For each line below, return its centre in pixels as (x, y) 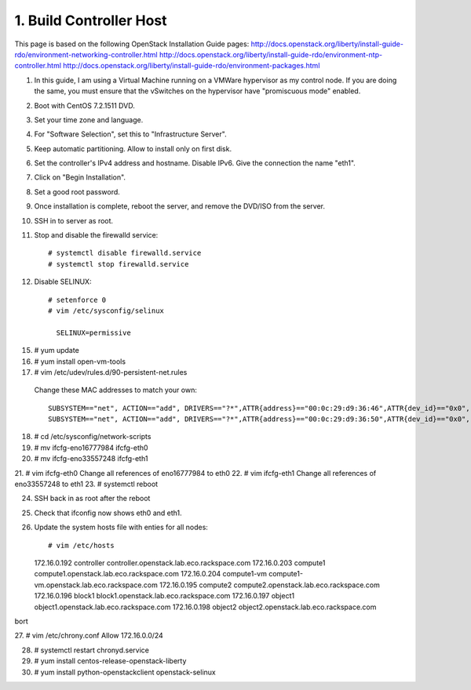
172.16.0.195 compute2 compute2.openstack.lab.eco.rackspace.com (270, 585)
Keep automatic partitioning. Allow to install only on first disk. (133, 148)
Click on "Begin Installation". (80, 177)
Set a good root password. (77, 191)
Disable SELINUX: (63, 281)
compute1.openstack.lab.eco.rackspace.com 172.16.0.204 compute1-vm (150, 574)
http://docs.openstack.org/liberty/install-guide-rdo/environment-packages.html (192, 66)
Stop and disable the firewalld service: (96, 235)
